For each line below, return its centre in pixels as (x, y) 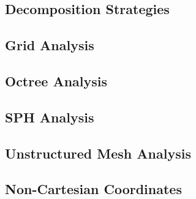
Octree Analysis (56, 81)
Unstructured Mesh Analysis (98, 153)
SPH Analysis (50, 117)
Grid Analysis (50, 45)
